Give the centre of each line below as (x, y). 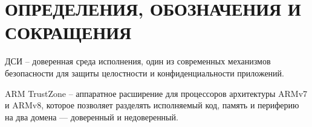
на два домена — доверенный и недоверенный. (92, 116)
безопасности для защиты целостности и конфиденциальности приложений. (145, 73)
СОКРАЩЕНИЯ (68, 32)
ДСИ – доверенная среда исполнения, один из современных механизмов (138, 61)
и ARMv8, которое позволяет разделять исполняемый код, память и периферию (152, 105)
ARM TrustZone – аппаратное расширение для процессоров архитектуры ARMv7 (156, 93)
